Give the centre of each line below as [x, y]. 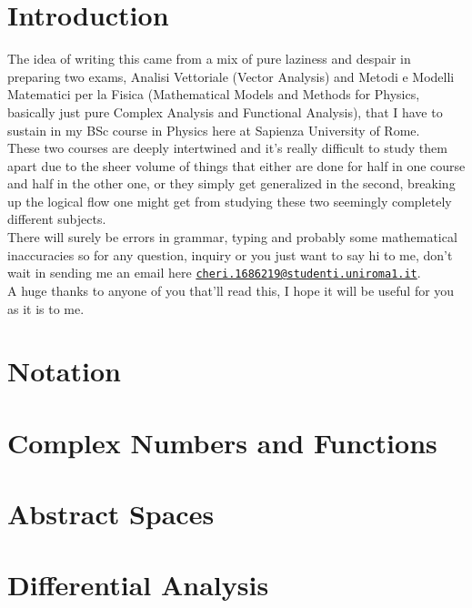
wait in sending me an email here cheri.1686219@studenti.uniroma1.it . [214, 273]
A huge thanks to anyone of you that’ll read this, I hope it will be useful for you [231, 290]
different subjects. [57, 219]
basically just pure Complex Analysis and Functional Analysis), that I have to [225, 111]
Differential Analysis [138, 585]
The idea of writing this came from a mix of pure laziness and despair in [209, 59]
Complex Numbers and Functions [222, 442]
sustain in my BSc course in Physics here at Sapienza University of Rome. [214, 130]
